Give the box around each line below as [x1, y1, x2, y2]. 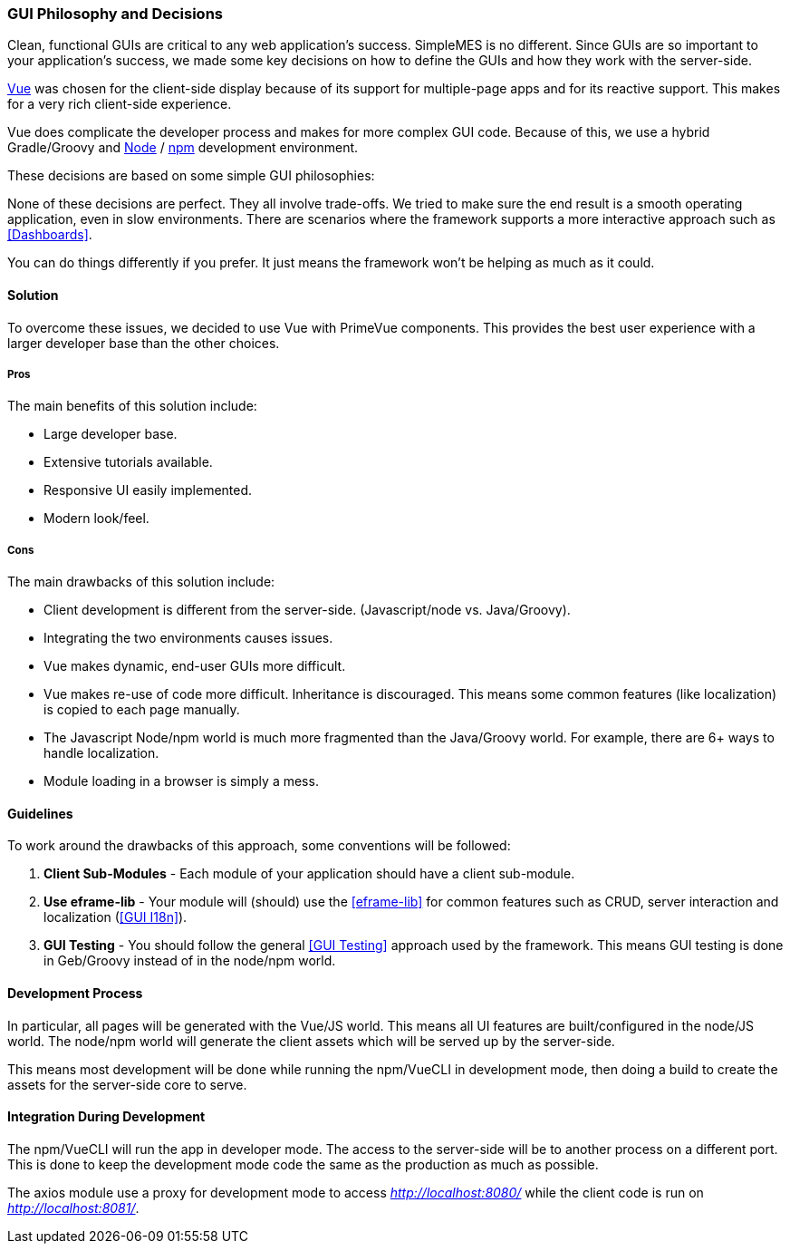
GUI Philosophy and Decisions [7, 5, 224, 23]
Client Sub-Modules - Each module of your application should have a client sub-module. [43, 866, 575, 882]
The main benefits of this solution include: [7, 398, 257, 414]
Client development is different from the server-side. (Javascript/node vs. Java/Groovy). [43, 602, 571, 618]
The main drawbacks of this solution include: [7, 574, 275, 590]
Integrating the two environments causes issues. [43, 630, 333, 646]
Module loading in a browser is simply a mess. [43, 773, 319, 790]
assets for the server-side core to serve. [7, 1076, 247, 1092]
